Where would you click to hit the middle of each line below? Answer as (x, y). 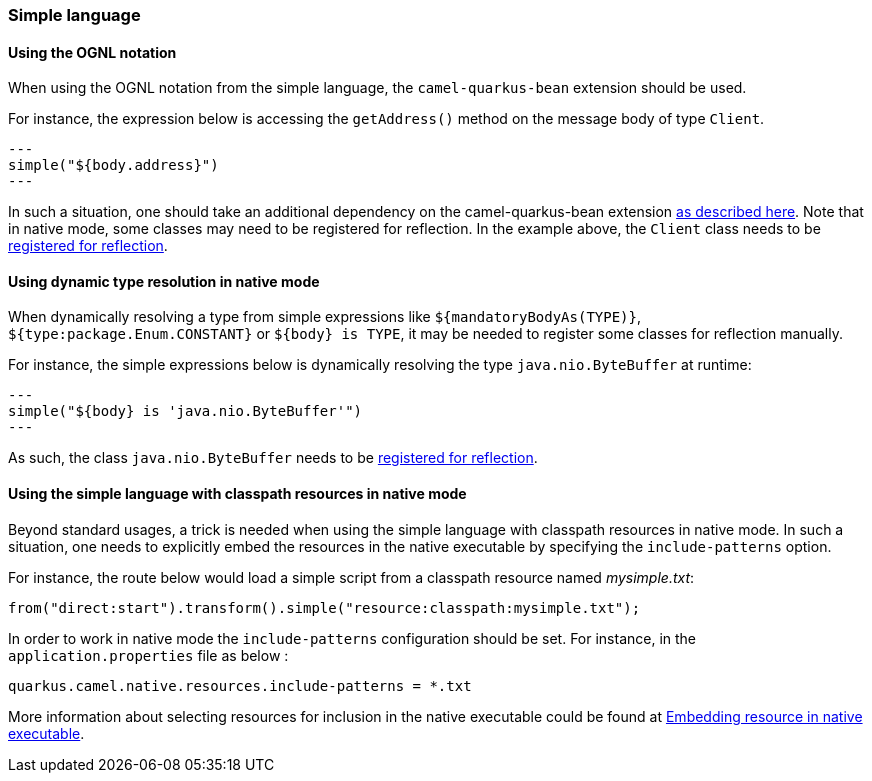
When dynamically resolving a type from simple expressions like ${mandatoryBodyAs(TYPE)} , (325, 317)
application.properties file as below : (148, 655)
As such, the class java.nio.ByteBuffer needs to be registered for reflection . (273, 458)
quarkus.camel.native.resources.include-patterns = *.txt (240, 685)
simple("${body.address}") (113, 165)
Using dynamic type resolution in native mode (164, 281)
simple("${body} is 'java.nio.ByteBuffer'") (185, 411)
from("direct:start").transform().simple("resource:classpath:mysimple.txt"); (324, 607)
